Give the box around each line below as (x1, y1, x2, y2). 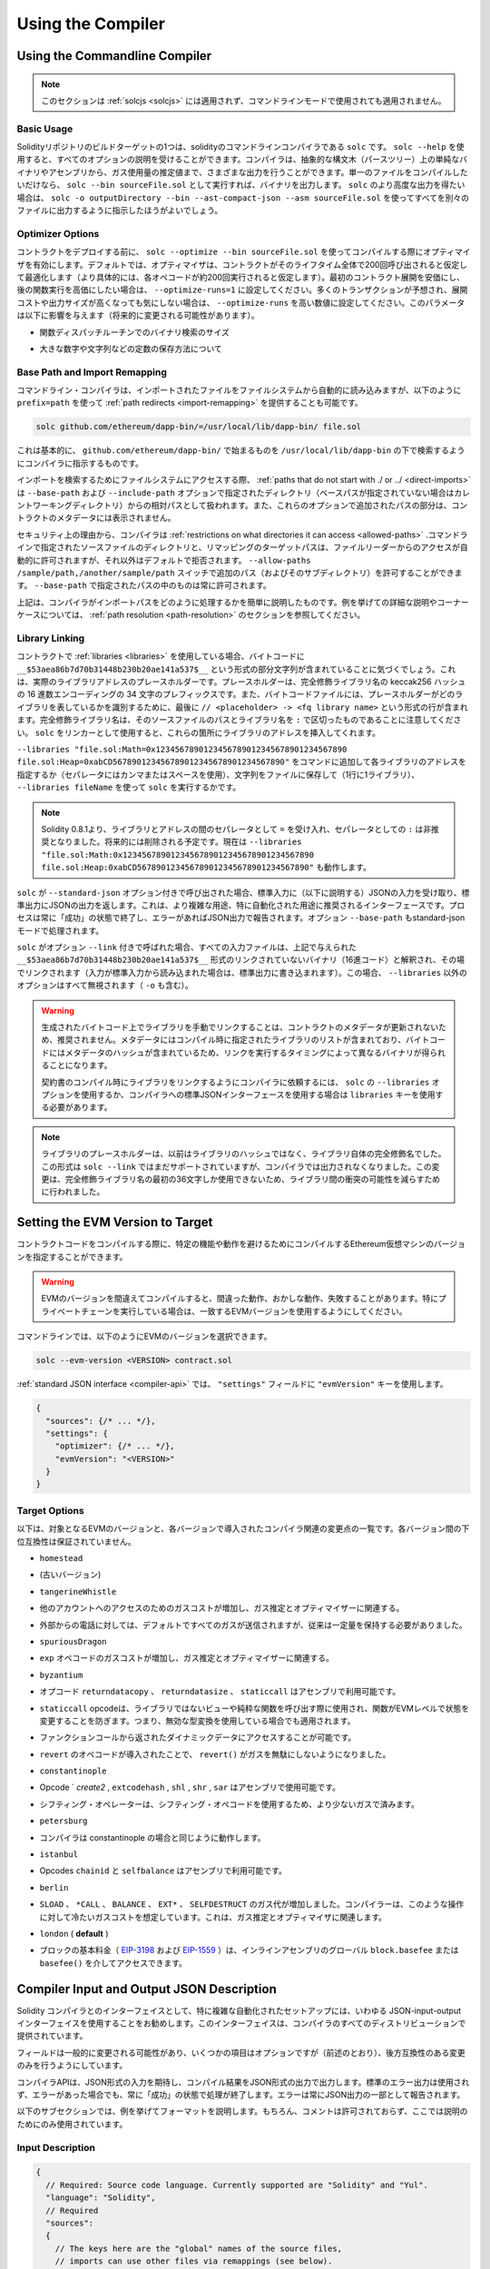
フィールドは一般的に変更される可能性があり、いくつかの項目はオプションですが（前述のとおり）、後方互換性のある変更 (16, 2047, 466, 2058)
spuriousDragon (39, 1636, 108, 1646)
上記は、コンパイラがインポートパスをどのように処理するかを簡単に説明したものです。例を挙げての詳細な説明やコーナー (16, 596, 469, 607)
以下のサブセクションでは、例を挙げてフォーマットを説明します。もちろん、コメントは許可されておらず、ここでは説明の (16, 2106, 468, 2117)
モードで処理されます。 (16, 925, 104, 936)
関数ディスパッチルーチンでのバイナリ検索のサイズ (39, 327, 230, 338)
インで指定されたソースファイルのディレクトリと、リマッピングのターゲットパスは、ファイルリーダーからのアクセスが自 (16, 542, 469, 553)
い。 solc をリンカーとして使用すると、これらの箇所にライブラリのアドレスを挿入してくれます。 (16, 727, 381, 738)
